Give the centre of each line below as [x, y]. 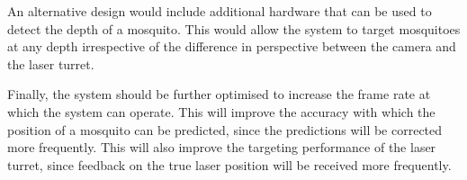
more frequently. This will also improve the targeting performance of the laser [222, 147]
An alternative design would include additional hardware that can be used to [220, 11]
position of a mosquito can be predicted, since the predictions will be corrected [225, 129]
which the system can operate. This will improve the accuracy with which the [221, 111]
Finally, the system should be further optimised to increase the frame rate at [219, 94]
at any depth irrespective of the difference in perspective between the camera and [232, 46]
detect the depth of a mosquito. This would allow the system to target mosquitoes [234, 28]
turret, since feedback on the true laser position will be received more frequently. [229, 164]
